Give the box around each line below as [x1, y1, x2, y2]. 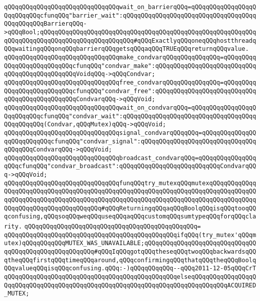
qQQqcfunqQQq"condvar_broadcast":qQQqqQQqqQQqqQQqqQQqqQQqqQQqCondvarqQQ [4, 163, 256, 170]
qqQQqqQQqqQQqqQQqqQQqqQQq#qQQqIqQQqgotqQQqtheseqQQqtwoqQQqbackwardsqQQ [4, 248, 256, 256]
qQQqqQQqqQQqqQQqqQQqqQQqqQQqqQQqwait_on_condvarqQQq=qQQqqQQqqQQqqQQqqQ [4, 104, 256, 111]
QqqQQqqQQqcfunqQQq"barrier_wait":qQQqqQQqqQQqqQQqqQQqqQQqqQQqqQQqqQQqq [4, 12, 256, 19]
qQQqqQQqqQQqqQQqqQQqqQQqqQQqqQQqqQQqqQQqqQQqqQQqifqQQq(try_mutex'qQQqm [4, 231, 256, 239]
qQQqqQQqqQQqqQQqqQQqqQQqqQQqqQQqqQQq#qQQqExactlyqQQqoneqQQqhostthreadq [4, 37, 256, 44]
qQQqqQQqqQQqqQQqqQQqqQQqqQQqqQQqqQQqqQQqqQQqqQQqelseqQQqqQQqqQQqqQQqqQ [4, 273, 256, 280]
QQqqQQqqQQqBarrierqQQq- [4, 20, 87, 28]
